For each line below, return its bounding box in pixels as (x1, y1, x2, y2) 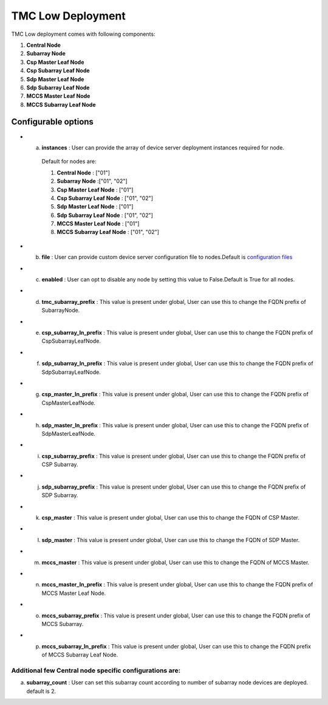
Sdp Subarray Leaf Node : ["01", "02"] (56, 211, 153, 219)
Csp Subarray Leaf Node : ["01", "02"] (56, 194, 154, 202)
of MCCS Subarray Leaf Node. (41, 651, 118, 659)
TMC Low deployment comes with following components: (11, 30, 155, 38)
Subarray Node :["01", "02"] (56, 177, 128, 185)
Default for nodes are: (41, 158, 97, 165)
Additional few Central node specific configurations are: (11, 666, 181, 675)
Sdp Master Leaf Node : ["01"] (56, 203, 134, 210)
